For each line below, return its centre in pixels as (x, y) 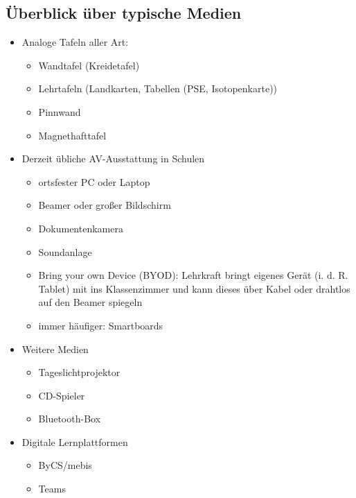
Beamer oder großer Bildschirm (105, 205)
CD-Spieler (62, 395)
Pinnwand (60, 111)
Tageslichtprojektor (79, 372)
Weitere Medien (55, 349)
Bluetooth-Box (70, 419)
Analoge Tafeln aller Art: (75, 42)
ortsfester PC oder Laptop (94, 181)
